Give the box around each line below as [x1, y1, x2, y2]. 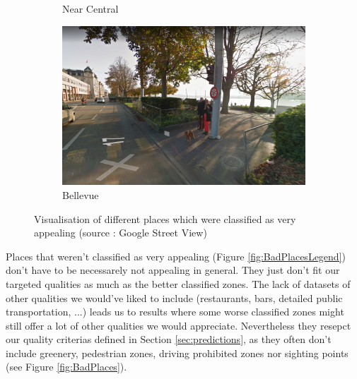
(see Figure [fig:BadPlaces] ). [6, 359, 127, 374]
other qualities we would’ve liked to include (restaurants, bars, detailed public [6, 290, 343, 305]
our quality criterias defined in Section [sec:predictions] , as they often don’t [6, 332, 332, 347]
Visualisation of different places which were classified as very [34, 211, 296, 226]
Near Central [62, 1, 119, 16]
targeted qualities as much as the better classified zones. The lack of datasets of [6, 276, 351, 291]
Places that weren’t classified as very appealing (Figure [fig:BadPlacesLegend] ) [6, 248, 346, 263]
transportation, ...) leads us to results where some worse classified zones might [6, 304, 344, 319]
